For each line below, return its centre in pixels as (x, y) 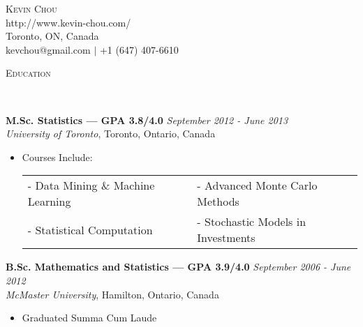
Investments (226, 238)
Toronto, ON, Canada (52, 36)
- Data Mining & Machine (91, 185)
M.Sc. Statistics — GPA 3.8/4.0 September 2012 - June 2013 (147, 120)
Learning (49, 201)
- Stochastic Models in (252, 222)
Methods (218, 201)
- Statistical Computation (90, 229)
